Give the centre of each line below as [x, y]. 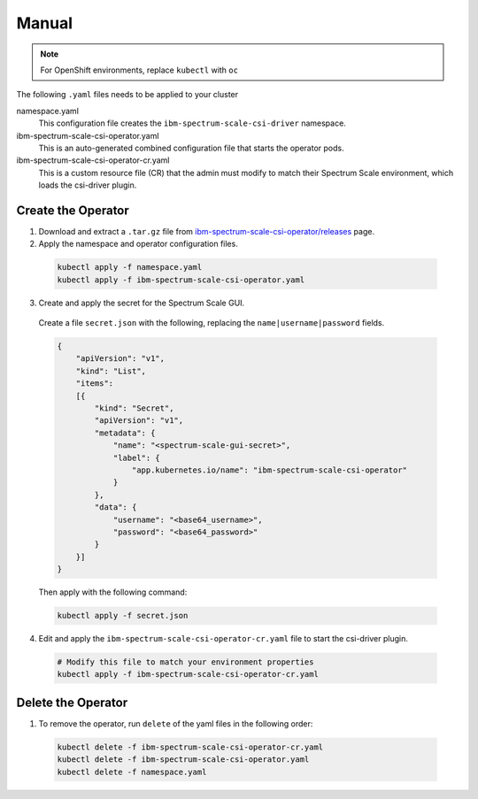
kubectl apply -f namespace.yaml [130, 267]
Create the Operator [73, 210]
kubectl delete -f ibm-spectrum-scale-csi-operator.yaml [183, 760]
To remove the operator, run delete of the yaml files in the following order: [176, 723]
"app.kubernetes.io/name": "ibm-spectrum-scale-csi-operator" [269, 470]
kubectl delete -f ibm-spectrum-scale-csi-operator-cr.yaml [190, 747]
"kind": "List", [111, 371]
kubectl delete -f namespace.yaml [132, 772]
